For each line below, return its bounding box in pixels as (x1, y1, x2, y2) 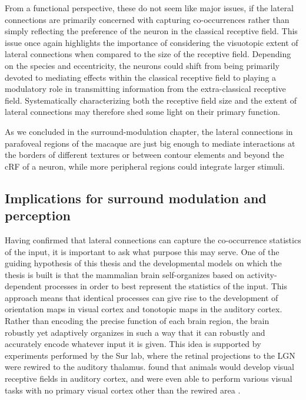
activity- (247, 268, 277, 280)
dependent (5, 280, 42, 292)
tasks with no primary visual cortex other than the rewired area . (5, 384, 241, 396)
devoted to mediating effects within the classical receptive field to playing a (5, 71, 277, 83)
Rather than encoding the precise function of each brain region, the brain (5, 315, 270, 327)
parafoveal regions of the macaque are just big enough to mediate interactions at (5, 137, 295, 149)
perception (5, 206, 71, 224)
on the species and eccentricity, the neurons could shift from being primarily (5, 59, 280, 71)
